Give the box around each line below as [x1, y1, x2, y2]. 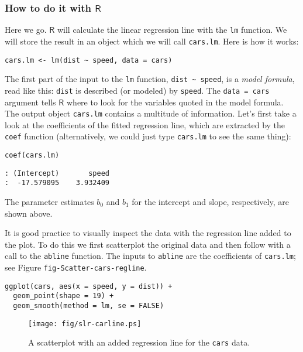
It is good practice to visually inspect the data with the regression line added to [5, 227, 291, 239]
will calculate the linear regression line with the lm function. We [57, 23, 287, 36]
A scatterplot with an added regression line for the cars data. [28, 336, 250, 348]
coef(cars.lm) [5, 151, 60, 159]
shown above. [5, 207, 53, 219]
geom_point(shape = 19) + [13, 292, 114, 300]
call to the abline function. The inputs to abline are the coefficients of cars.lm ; [5, 250, 296, 262]
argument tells [5, 95, 56, 108]
